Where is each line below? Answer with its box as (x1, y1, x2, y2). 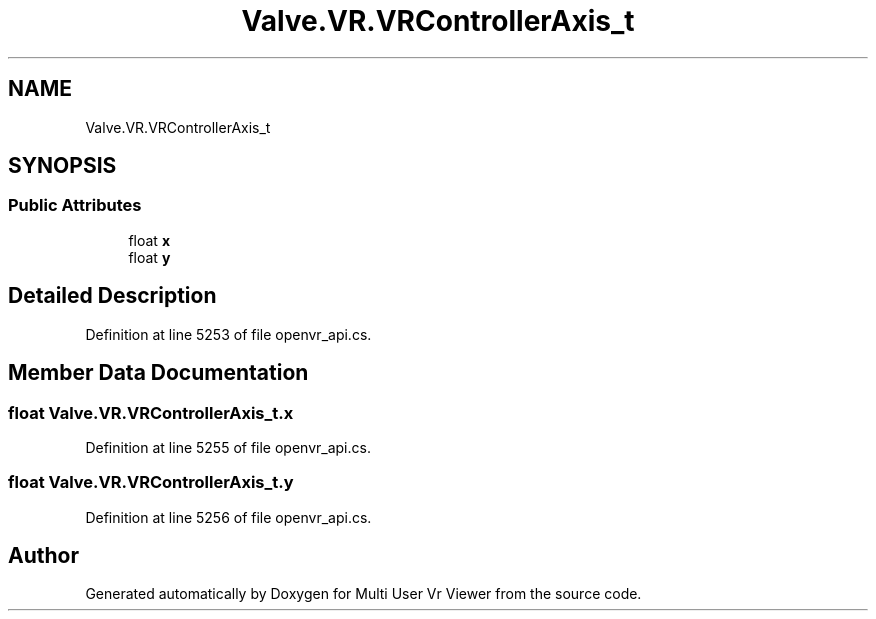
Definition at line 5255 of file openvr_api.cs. (85, 438, 371, 456)
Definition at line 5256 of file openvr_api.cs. (85, 508, 372, 526)
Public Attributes (8, 195, 142, 216)
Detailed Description (8, 283, 217, 309)
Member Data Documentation (8, 360, 309, 386)
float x (128, 231, 170, 249)
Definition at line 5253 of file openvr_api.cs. (85, 325, 372, 343)
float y (128, 248, 171, 266)
